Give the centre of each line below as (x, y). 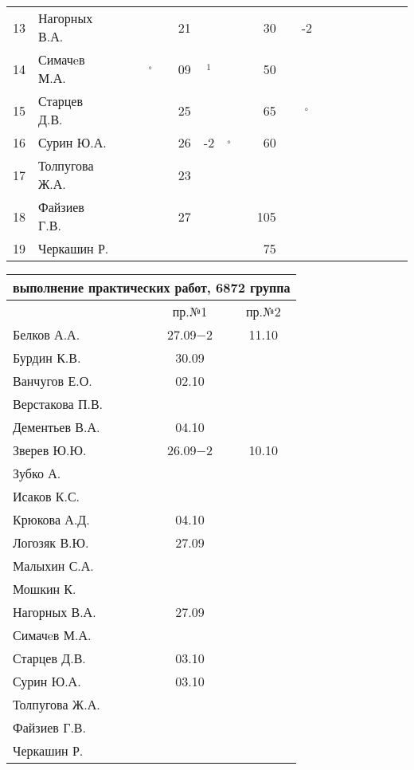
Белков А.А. (47, 334)
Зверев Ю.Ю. (50, 450)
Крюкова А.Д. (51, 519)
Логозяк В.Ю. (51, 542)
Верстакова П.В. (58, 404)
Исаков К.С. (47, 496)
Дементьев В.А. (57, 427)
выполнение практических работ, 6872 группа (152, 287)
